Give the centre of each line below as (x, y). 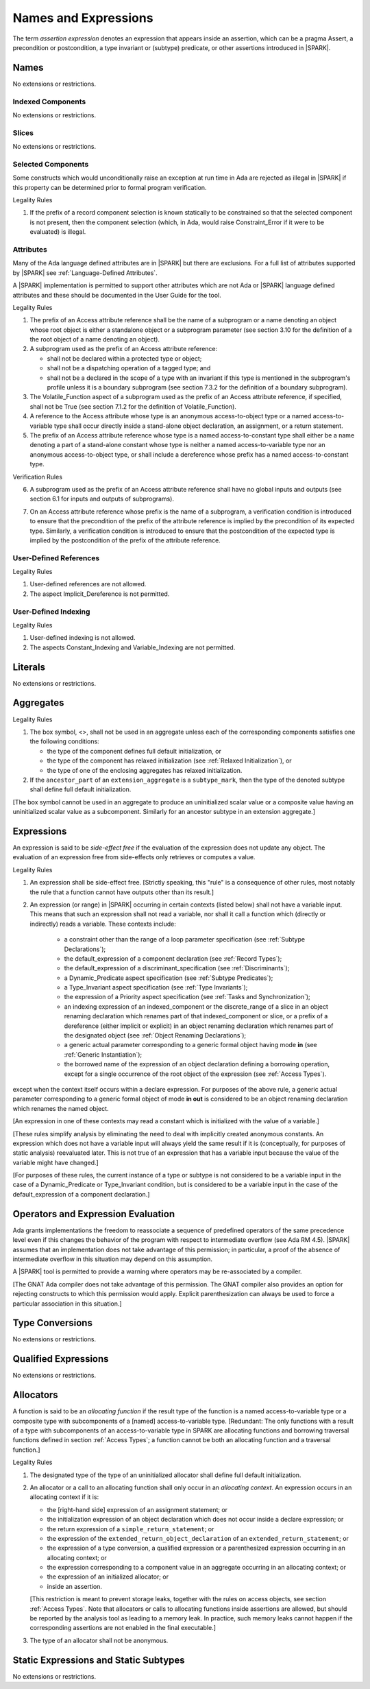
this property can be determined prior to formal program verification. (110, 187)
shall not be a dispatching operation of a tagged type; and (129, 368)
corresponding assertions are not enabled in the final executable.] (123, 1628)
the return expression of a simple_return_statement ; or (131, 1529)
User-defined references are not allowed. (88, 584)
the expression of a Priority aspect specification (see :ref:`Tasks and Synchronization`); (187, 997)
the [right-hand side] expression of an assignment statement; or (137, 1509)
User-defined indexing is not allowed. (83, 638)
